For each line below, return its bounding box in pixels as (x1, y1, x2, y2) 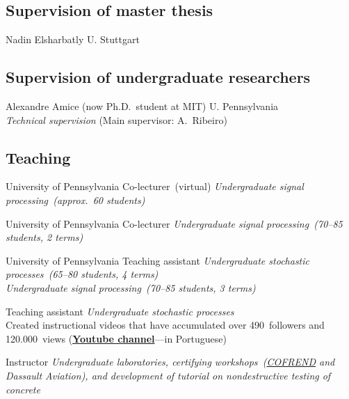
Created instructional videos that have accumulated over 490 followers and (6, 318, 325, 332)
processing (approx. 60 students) (6, 192, 145, 207)
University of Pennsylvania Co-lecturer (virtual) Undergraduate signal (6, 179, 304, 194)
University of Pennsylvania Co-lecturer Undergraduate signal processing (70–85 (6, 216, 343, 230)
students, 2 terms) (6, 230, 83, 244)
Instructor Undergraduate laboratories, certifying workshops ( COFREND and (6, 354, 335, 369)
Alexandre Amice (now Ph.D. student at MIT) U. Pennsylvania (6, 99, 279, 113)
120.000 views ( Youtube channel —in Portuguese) (6, 331, 227, 345)
